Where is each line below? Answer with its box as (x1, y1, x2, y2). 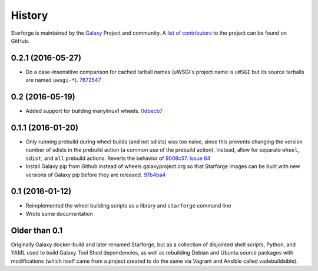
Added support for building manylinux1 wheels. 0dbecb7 (25, 108, 163, 115)
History (11, 9, 48, 22)
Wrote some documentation (25, 210, 94, 217)
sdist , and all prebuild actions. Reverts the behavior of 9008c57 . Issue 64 (25, 155, 211, 162)
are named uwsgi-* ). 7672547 (25, 76, 101, 83)
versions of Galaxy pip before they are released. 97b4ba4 (25, 171, 166, 178)
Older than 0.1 (11, 225, 63, 235)
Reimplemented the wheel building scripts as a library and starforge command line (25, 202, 231, 209)
